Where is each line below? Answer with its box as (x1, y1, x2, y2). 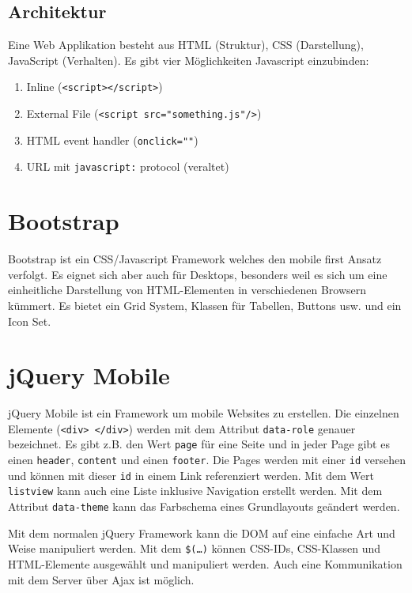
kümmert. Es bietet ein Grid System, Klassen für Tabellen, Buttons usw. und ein (8, 296, 402, 313)
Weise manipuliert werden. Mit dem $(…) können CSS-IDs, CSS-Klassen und (8, 540, 381, 557)
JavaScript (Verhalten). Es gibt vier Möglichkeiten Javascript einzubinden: (8, 51, 369, 68)
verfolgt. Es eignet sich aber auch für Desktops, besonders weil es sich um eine (8, 266, 387, 282)
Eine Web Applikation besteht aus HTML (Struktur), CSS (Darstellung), (8, 36, 364, 53)
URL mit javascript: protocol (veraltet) (26, 158, 229, 175)
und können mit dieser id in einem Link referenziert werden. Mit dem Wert (8, 466, 374, 483)
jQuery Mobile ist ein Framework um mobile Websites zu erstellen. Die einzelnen (8, 405, 399, 421)
